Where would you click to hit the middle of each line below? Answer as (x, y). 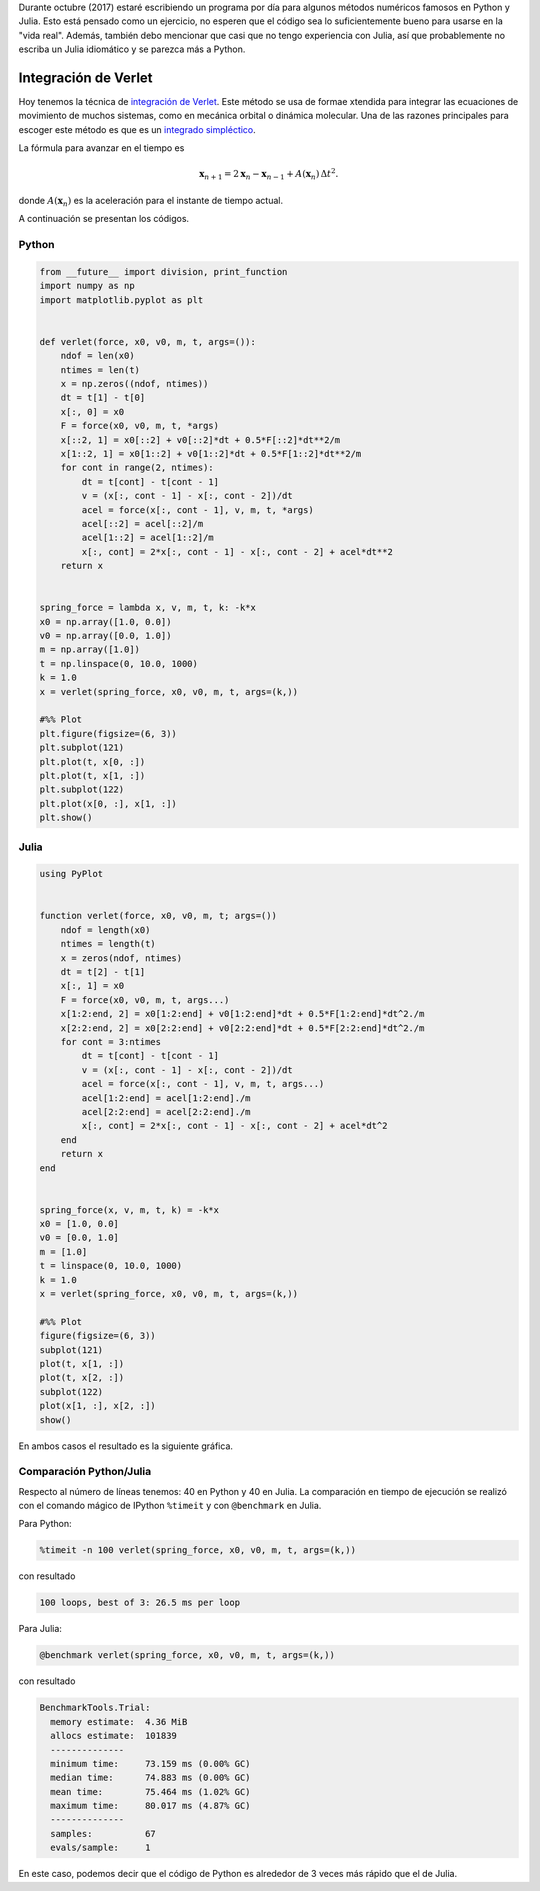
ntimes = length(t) (108, 944)
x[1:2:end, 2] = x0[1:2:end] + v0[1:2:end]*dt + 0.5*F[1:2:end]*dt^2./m (242, 1014)
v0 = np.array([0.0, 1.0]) (105, 636)
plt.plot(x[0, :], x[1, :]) (108, 803)
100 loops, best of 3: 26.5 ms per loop (139, 1603)
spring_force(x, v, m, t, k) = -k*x (129, 1209)
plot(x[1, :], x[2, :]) (98, 1406)
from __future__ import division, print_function (163, 271)
